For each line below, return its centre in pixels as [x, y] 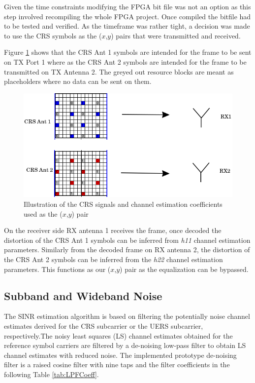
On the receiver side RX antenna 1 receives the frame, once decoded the [113, 230]
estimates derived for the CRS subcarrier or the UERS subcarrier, [104, 326]
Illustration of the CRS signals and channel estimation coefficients [123, 204]
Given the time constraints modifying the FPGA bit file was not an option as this [127, 6]
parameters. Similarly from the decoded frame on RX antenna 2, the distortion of [127, 249]
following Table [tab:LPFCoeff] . [51, 374]
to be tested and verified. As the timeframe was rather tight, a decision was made [127, 26]
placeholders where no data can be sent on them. [78, 81]
